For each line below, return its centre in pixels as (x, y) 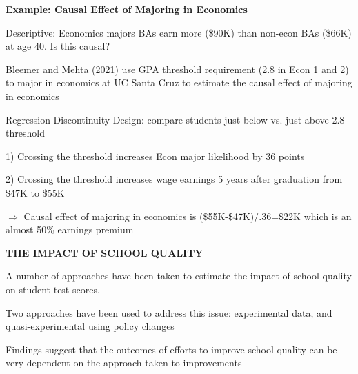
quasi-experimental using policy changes (90, 326)
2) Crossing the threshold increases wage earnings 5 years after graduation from (174, 179)
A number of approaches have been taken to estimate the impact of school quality (179, 276)
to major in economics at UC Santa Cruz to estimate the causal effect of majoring (179, 82)
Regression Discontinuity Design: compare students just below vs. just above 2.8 (175, 119)
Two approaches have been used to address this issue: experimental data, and (169, 312)
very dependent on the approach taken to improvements (124, 363)
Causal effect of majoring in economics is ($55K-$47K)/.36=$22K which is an (188, 216)
